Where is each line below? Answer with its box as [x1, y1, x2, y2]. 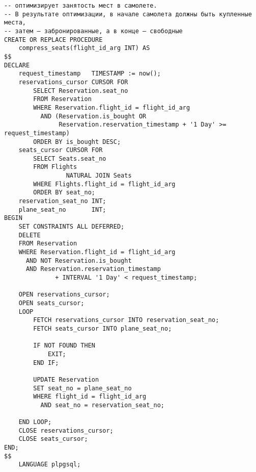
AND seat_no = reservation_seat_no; [40, 401, 164, 409]
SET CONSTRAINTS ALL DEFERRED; [18, 223, 125, 231]
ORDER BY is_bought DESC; [33, 138, 121, 145]
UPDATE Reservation [33, 376, 99, 383]
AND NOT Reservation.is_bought [25, 257, 132, 264]
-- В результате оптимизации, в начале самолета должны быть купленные [4, 10, 252, 18]
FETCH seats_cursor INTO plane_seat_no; [33, 325, 172, 332]
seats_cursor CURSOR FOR [18, 146, 103, 154]
